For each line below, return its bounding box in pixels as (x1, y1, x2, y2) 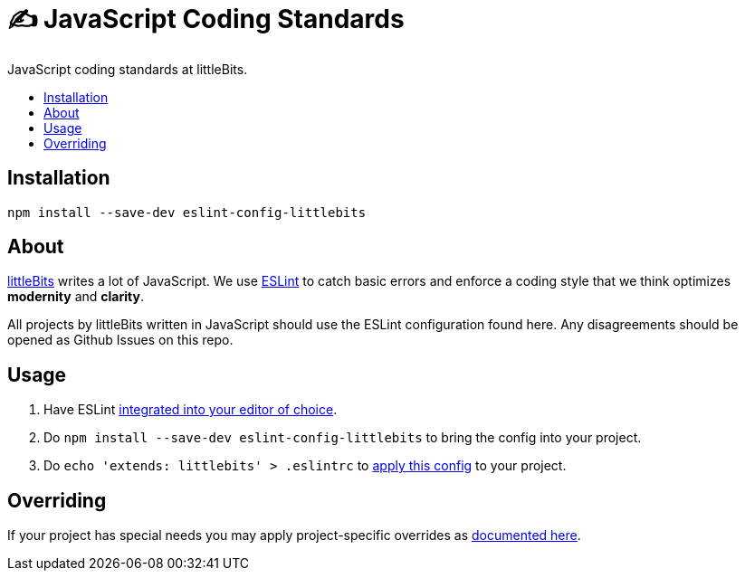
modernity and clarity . (7, 289, 144, 305)
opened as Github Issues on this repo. (7, 332, 234, 348)
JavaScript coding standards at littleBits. (7, 61, 248, 77)
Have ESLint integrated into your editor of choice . (43, 402, 338, 418)
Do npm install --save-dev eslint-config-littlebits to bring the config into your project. (43, 430, 642, 446)
